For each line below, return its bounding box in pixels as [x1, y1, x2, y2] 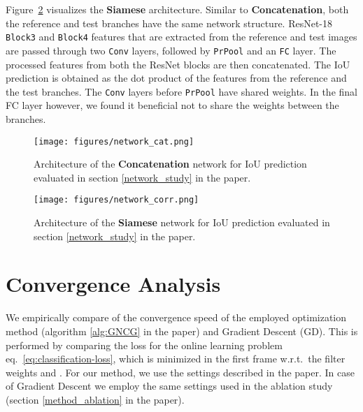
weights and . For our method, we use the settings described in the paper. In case [6, 365, 355, 379]
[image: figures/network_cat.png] [34, 136, 194, 147]
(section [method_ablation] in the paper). [6, 392, 185, 406]
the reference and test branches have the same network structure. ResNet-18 [6, 15, 333, 30]
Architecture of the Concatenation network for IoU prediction [34, 156, 307, 171]
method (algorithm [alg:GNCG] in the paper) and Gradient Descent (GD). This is [6, 323, 358, 338]
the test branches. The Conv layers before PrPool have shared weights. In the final [6, 84, 357, 98]
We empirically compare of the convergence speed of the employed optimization [6, 310, 347, 325]
